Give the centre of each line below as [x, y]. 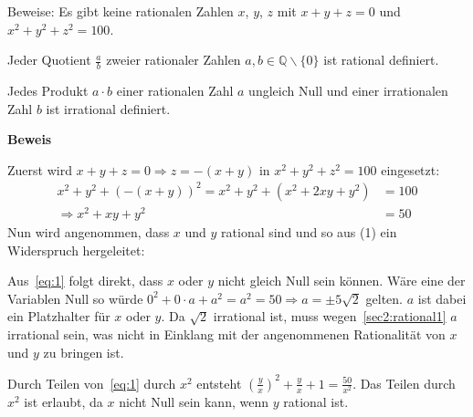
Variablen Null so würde [75, 298]
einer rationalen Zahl [175, 91]
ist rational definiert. [381, 60]
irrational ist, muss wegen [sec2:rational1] [330, 316]
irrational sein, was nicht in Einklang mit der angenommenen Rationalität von [226, 334]
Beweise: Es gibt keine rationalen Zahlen [121, 11]
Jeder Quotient [49, 60]
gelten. [384, 298]
